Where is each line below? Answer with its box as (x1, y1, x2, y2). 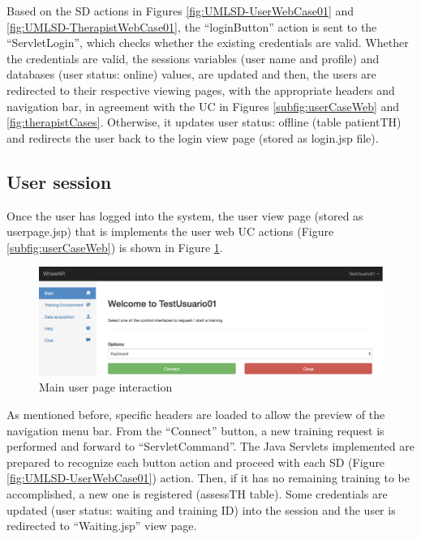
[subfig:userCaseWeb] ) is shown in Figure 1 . (6, 238, 223, 255)
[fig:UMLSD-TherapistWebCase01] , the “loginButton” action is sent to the (6, 18, 377, 35)
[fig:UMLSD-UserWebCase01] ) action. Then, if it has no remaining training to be (6, 469, 410, 486)
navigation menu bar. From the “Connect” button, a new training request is (6, 421, 384, 438)
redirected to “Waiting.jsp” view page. (6, 517, 197, 534)
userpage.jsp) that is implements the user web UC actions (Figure (6, 223, 334, 240)
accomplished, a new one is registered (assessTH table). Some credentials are (6, 486, 388, 503)
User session (6, 169, 112, 194)
